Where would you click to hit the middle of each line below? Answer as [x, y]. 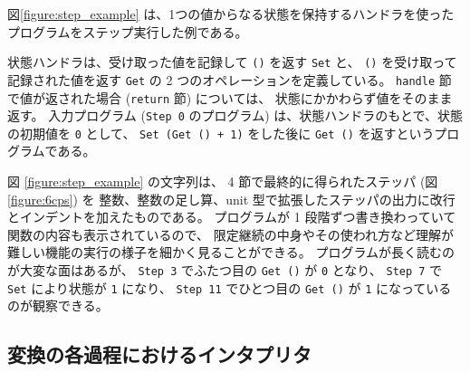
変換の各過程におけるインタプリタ [159, 354]
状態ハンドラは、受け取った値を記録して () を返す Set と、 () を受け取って [232, 62]
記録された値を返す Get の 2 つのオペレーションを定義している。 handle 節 [230, 79]
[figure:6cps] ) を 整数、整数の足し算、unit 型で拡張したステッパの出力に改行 [231, 199]
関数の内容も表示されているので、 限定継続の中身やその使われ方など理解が [230, 234]
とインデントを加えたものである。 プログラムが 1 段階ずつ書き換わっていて [232, 217]
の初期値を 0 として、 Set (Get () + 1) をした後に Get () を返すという [221, 133]
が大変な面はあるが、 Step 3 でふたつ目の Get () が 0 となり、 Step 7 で [225, 270]
